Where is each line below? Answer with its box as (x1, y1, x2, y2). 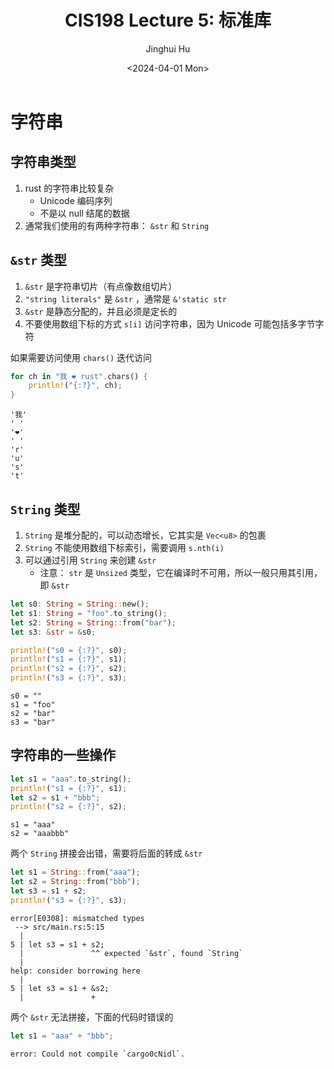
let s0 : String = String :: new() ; (10, 599, 150, 609)
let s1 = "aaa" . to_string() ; (10, 774, 132, 784)
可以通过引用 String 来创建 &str (24, 554, 157, 566)
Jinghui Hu (145, 42, 191, 55)
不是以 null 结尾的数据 (39, 207, 130, 219)
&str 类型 (10, 252, 67, 269)
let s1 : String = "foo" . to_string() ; (10, 608, 168, 618)
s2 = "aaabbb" (10, 829, 70, 839)
